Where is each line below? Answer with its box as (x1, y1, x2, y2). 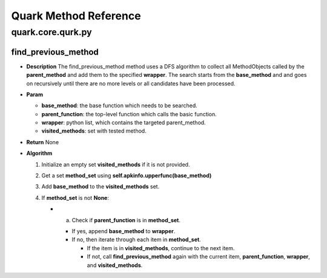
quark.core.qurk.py (11, 27, 92, 38)
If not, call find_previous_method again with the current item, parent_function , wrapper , (87, 253, 310, 260)
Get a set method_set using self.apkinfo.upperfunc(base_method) (41, 172, 212, 179)
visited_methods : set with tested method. (41, 127, 147, 134)
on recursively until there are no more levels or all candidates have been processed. (26, 79, 236, 87)
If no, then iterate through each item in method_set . (71, 236, 201, 243)
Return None (26, 138, 59, 145)
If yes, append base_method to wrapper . (71, 227, 176, 234)
